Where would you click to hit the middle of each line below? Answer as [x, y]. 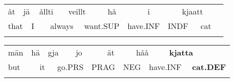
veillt [77, 11]
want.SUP [102, 26]
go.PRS [70, 67]
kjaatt [192, 11]
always [62, 26]
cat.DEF [209, 67]
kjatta [181, 52]
